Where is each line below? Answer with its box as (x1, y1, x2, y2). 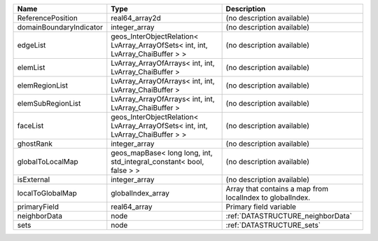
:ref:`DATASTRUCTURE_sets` (225, 221, 321, 230)
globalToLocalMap (17, 157, 78, 166)
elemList (17, 63, 45, 72)
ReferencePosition (17, 13, 78, 22)
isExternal (17, 175, 50, 184)
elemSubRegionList (17, 99, 81, 108)
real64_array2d (111, 13, 161, 22)
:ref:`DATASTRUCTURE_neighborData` (225, 211, 353, 221)
